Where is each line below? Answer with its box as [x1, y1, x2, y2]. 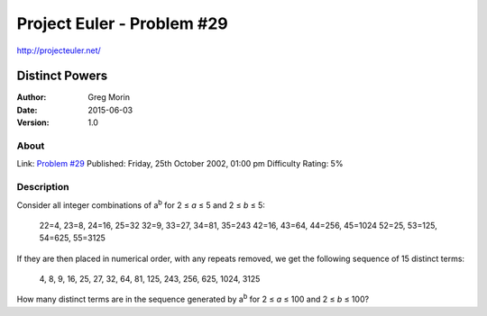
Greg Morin [87, 92, 131, 103]
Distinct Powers [16, 68, 108, 84]
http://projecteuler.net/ [16, 45, 101, 56]
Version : [16, 117, 50, 128]
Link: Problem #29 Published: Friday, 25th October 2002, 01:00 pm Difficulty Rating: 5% [16, 158, 344, 169]
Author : [16, 92, 47, 103]
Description [16, 181, 69, 194]
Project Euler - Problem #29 [16, 14, 229, 33]
